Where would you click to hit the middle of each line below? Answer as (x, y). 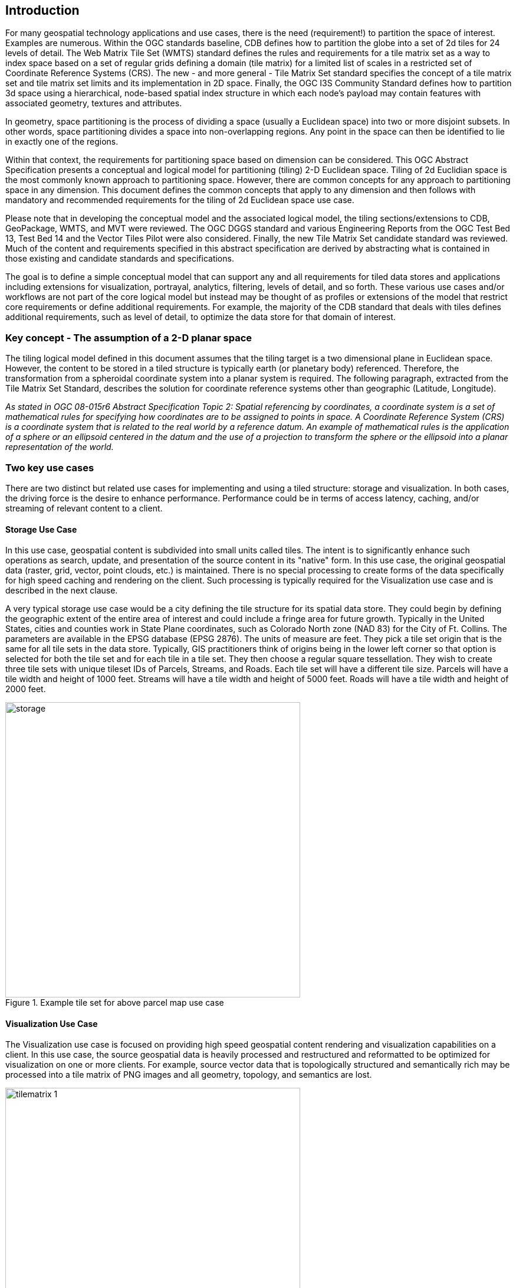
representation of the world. (60, 447)
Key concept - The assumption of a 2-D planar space (129, 338)
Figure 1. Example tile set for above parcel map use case (115, 1003)
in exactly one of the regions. (62, 142)
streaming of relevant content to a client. (84, 508)
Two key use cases (50, 467)
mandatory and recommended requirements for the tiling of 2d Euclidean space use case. (180, 200)
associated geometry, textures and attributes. (94, 103)
